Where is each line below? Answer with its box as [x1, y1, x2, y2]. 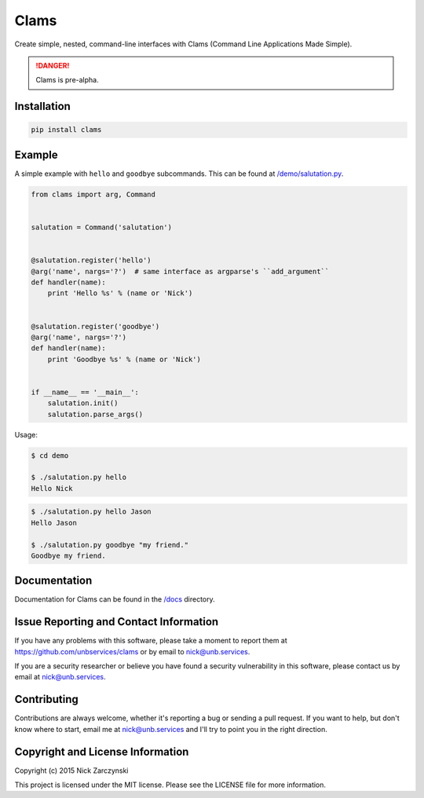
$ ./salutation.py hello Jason [31, 507, 152, 516]
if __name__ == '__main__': [31, 387, 139, 397]
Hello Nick [31, 484, 73, 492]
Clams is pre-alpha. [35, 75, 99, 85]
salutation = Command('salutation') [31, 222, 173, 232]
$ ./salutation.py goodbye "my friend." [31, 540, 188, 549]
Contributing [14, 693, 79, 706]
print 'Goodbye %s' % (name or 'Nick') [47, 354, 202, 364]
